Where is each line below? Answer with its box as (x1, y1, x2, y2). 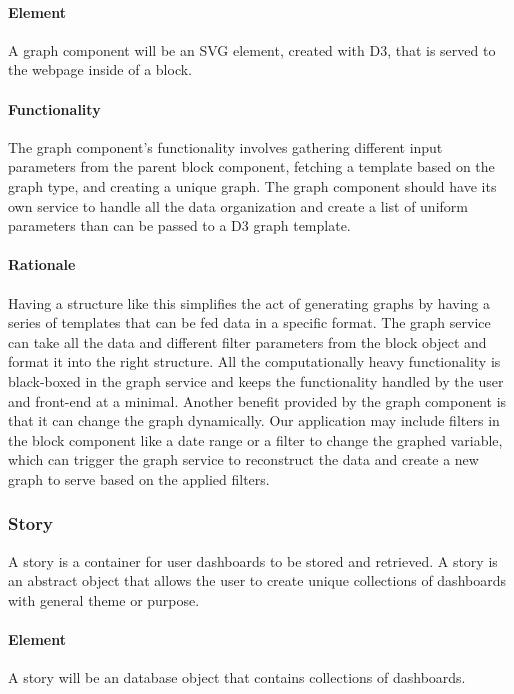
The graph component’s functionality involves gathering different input (8, 136, 443, 157)
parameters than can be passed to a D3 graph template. (8, 215, 351, 236)
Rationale (8, 254, 76, 275)
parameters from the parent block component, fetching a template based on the (8, 156, 495, 177)
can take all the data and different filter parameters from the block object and (8, 331, 487, 352)
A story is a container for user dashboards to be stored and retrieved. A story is (8, 550, 498, 571)
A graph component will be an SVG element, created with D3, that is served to (8, 39, 496, 60)
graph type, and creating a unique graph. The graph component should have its (8, 175, 497, 196)
